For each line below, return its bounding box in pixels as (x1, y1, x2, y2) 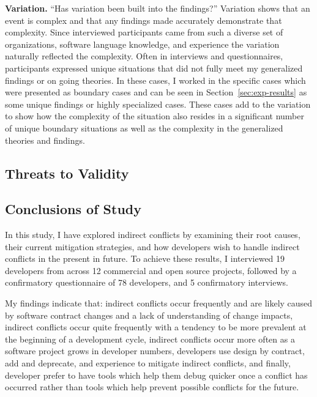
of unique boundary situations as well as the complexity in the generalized (5, 121, 283, 134)
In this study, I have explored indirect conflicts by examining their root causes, (5, 228, 300, 241)
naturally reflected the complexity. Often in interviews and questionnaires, (5, 50, 283, 62)
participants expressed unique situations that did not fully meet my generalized (5, 61, 303, 74)
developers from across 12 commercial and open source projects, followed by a (5, 264, 297, 276)
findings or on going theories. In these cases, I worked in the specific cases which (5, 73, 306, 86)
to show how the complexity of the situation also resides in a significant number (5, 109, 304, 122)
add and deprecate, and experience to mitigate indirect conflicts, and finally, (5, 357, 291, 369)
